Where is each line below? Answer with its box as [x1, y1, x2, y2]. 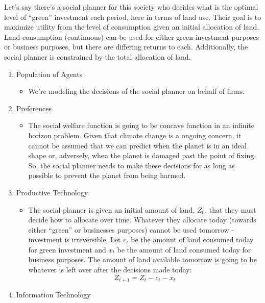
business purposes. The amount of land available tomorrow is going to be [28, 254, 257, 265]
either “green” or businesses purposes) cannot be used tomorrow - [28, 224, 234, 235]
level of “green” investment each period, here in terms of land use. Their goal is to [4, 11, 261, 22]
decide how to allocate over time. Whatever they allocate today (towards [28, 214, 256, 225]
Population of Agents [16, 68, 83, 79]
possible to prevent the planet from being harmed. [28, 170, 186, 181]
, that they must [205, 204, 256, 215]
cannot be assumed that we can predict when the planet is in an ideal [28, 140, 247, 150]
